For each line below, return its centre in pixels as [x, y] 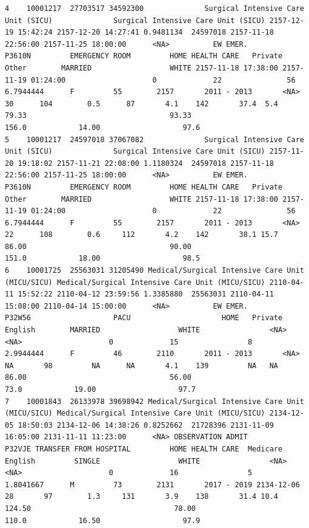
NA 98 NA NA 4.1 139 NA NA [142, 365]
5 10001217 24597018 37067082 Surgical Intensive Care [154, 139]
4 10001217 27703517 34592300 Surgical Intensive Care [154, 9]
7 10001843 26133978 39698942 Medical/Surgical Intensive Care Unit [154, 401]
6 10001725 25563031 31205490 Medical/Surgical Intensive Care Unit [154, 271]
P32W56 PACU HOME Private [144, 318]
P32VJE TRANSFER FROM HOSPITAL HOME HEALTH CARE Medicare [144, 449]
